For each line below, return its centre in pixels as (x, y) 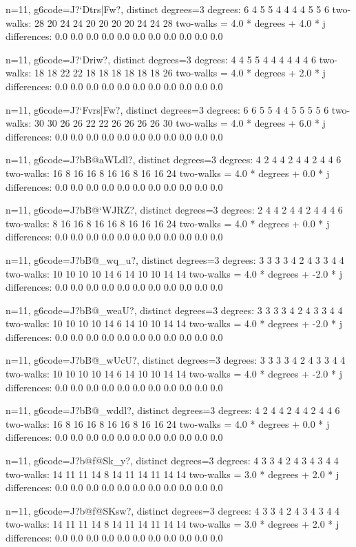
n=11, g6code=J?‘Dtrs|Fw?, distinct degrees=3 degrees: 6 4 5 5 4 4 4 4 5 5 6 (167, 9)
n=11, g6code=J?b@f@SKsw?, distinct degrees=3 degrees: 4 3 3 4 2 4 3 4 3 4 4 (173, 510)
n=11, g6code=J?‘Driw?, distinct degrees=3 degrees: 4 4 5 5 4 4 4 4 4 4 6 (161, 59)
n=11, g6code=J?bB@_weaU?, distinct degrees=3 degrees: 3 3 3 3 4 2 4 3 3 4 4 (174, 310)
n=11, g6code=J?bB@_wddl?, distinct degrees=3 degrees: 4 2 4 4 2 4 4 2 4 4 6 (173, 410)
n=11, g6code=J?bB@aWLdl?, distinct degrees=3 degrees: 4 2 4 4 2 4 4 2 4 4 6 (174, 159)
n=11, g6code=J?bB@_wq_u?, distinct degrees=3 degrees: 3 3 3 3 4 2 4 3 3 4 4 (175, 259)
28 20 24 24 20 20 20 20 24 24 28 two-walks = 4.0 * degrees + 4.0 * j (180, 22)
